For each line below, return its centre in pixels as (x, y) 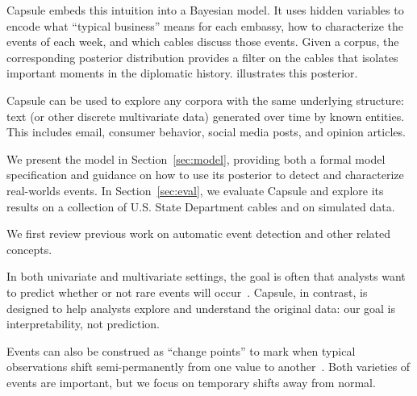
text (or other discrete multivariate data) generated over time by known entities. (206, 116)
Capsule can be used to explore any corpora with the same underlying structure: (205, 100)
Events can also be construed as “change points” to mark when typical (181, 350)
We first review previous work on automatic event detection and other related (198, 233)
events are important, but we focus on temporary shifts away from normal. (191, 382)
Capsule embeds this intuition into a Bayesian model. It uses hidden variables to (205, 10)
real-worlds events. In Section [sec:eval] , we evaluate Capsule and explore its (195, 190)
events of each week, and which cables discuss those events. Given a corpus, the (203, 42)
